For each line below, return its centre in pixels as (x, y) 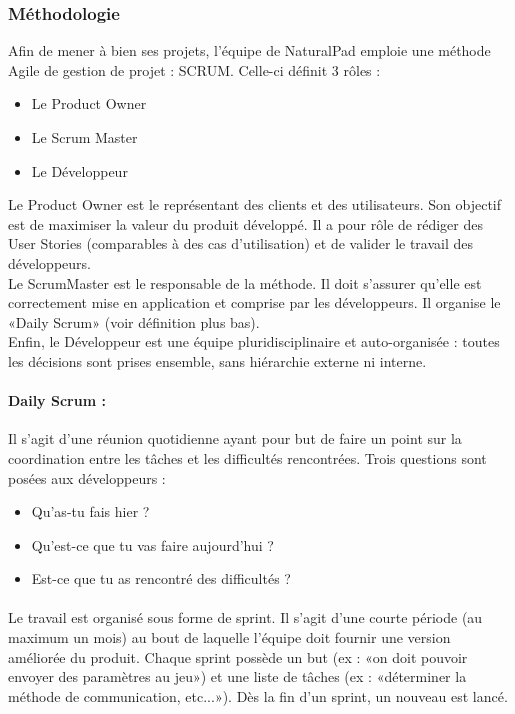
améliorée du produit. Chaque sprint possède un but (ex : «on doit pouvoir (238, 656)
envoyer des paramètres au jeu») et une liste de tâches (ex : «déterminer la (237, 676)
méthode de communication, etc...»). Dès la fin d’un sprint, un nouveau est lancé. (258, 695)
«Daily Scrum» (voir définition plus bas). (134, 321)
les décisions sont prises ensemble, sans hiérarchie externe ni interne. (217, 360)
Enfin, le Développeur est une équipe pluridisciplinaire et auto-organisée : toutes (254, 341)
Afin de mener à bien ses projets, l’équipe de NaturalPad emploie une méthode (249, 50)
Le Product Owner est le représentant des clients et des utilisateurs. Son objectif (255, 204)
